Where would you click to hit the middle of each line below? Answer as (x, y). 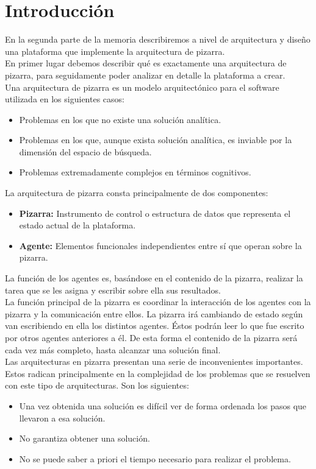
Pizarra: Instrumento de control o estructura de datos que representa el (155, 213)
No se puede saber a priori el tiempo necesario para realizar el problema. (155, 458)
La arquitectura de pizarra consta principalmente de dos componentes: (137, 193)
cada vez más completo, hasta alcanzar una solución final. (113, 349)
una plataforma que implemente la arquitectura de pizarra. (115, 51)
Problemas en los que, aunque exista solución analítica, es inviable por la (156, 140)
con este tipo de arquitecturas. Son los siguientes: (97, 385)
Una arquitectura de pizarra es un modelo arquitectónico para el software (142, 87)
